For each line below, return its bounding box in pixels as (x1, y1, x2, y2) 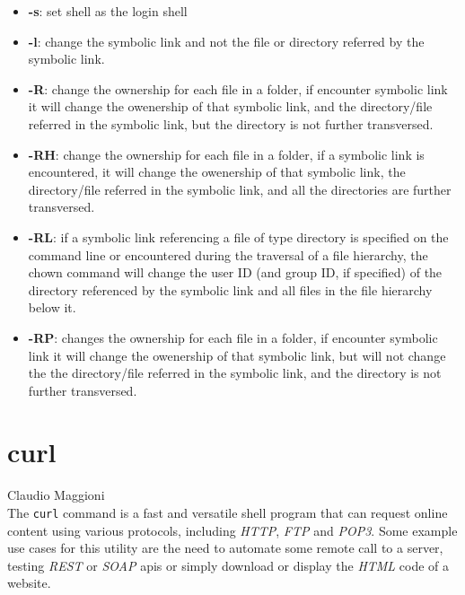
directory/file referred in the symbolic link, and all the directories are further (28, 179, 452, 198)
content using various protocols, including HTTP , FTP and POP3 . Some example (7, 521, 458, 539)
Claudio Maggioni (7, 486, 105, 504)
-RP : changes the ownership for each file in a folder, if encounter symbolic (28, 328, 438, 346)
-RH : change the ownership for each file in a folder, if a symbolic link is (28, 144, 425, 163)
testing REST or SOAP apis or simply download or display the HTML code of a (7, 556, 450, 574)
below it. (28, 298, 76, 317)
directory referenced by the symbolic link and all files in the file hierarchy (28, 280, 433, 299)
